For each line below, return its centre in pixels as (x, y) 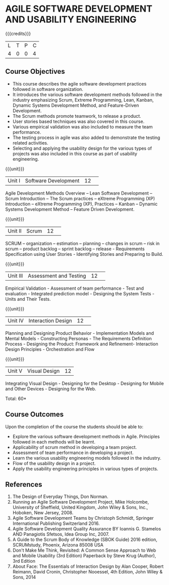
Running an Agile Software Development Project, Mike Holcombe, (81, 502)
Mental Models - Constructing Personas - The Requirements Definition (79, 338)
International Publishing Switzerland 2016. (56, 523)
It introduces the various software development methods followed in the (87, 95)
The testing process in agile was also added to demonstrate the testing (86, 138)
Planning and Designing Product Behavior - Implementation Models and (80, 333)
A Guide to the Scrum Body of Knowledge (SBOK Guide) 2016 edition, (85, 539)
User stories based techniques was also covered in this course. (78, 121)
